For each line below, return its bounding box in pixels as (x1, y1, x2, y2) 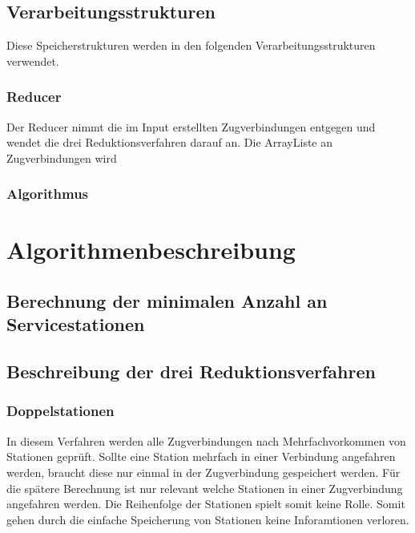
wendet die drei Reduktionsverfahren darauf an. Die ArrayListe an (6, 134, 333, 151)
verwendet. (6, 52, 59, 69)
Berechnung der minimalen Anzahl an (6, 289, 328, 313)
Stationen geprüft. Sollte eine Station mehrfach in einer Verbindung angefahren (6, 448, 396, 465)
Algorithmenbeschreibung (6, 233, 296, 266)
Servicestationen (6, 312, 145, 337)
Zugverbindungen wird (6, 149, 117, 166)
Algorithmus (6, 184, 89, 204)
